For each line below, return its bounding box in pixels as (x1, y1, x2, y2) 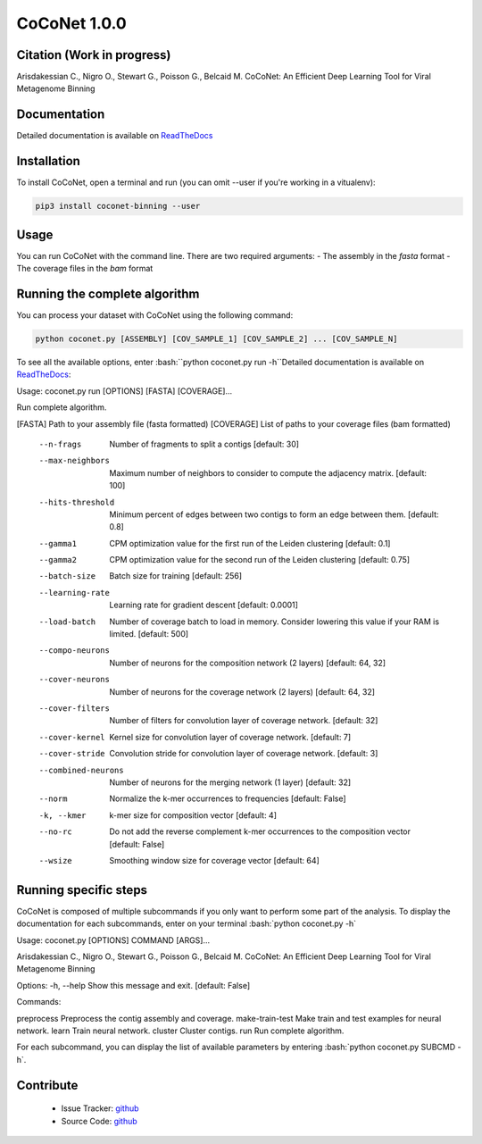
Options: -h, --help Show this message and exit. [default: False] (16, 980, 250, 990)
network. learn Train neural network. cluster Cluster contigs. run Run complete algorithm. (16, 1025, 345, 1036)
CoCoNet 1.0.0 (16, 13, 127, 33)
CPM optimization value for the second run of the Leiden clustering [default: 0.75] (109, 555, 411, 565)
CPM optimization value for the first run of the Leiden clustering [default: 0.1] (109, 538, 391, 548)
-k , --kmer (38, 810, 87, 821)
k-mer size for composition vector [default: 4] (109, 809, 277, 821)
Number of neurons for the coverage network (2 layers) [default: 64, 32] (109, 686, 375, 697)
